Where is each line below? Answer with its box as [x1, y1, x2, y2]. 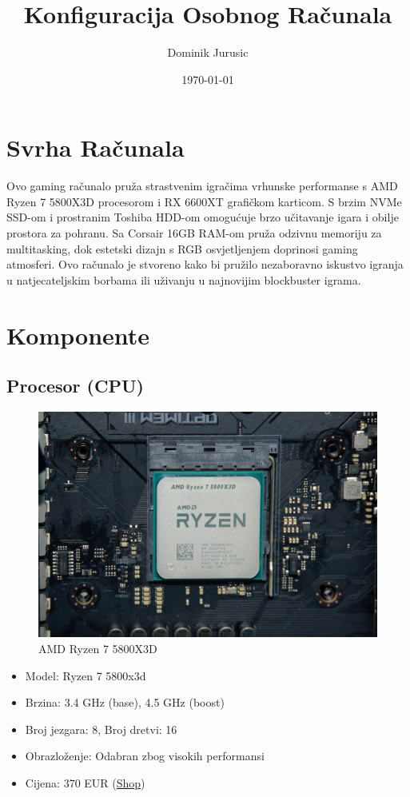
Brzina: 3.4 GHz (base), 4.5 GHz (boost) [25, 694, 225, 711]
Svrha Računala [6, 131, 185, 164]
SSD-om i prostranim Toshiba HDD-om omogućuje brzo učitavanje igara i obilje [6, 209, 399, 225]
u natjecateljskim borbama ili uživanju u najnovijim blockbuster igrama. [6, 271, 361, 288]
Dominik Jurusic [167, 44, 249, 61]
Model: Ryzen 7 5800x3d [25, 667, 146, 683]
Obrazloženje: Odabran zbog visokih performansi [25, 747, 265, 764]
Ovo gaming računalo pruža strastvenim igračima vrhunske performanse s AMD [6, 177, 398, 194]
